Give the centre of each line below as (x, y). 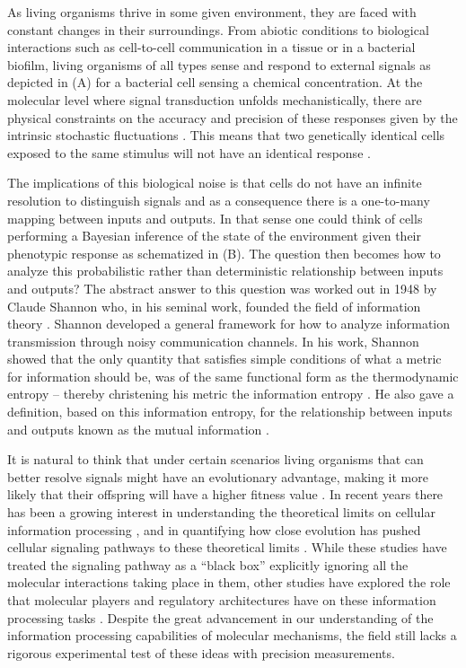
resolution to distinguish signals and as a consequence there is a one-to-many (219, 200)
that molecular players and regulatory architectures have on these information (222, 600)
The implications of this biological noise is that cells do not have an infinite (215, 183)
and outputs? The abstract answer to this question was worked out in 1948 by (222, 288)
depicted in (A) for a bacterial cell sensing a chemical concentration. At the (215, 82)
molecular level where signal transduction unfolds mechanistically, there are (215, 99)
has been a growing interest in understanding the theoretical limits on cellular (221, 512)
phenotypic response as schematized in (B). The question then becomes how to (224, 253)
